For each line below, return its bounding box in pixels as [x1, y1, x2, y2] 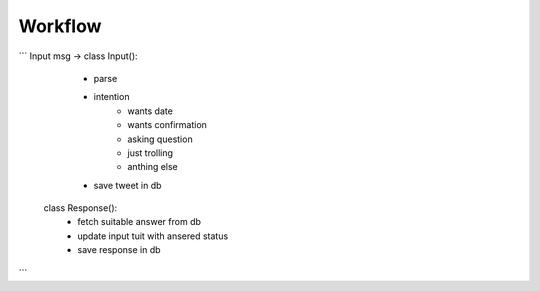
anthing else [127, 161, 179, 173]
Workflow [18, 15, 102, 37]
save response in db [77, 244, 161, 256]
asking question [127, 133, 194, 145]
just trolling [127, 146, 174, 159]
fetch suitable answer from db [77, 216, 202, 228]
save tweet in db [93, 179, 162, 191]
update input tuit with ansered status [77, 230, 229, 242]
